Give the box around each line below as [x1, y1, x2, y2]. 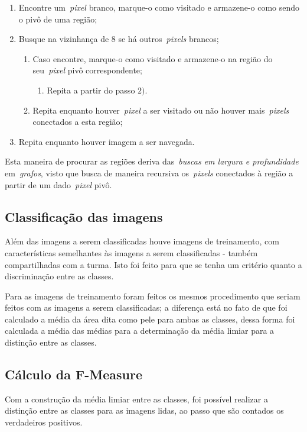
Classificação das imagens [5, 207, 163, 225]
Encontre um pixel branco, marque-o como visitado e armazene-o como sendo [18, 1, 300, 13]
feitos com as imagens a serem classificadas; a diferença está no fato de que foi [5, 301, 288, 314]
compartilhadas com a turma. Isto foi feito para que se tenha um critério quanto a [5, 258, 302, 270]
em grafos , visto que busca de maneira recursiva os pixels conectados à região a [5, 166, 293, 179]
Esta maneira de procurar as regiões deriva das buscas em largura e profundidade [5, 155, 299, 167]
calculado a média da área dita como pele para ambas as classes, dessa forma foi [5, 312, 295, 325]
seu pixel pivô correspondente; [32, 64, 142, 76]
